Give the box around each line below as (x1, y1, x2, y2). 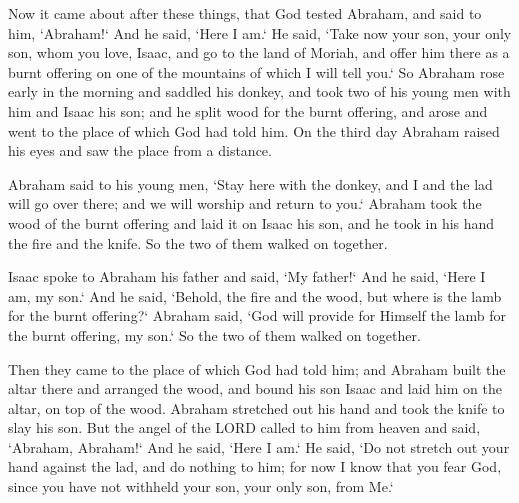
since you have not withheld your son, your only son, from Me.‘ (8, 476, 394, 497)
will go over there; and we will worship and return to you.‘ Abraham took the (8, 193, 482, 214)
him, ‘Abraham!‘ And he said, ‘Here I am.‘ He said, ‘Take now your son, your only (8, 22, 512, 43)
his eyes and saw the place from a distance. (8, 140, 272, 161)
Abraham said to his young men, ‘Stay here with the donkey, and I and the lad (8, 173, 493, 194)
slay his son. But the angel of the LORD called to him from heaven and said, (8, 417, 481, 438)
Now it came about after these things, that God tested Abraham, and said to (8, 3, 482, 23)
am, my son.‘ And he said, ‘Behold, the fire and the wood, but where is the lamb (8, 285, 502, 306)
